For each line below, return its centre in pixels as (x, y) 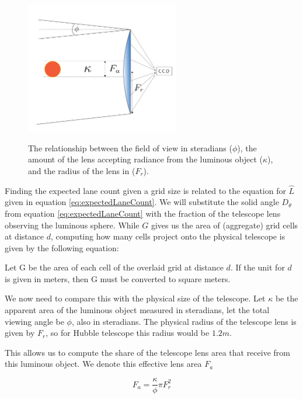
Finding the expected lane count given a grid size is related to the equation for (145, 190)
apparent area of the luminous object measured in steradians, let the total (137, 310)
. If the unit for (257, 267)
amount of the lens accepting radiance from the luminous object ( (145, 159)
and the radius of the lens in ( (82, 170)
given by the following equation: (62, 247)
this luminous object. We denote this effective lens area (103, 364)
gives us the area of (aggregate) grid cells (224, 225)
